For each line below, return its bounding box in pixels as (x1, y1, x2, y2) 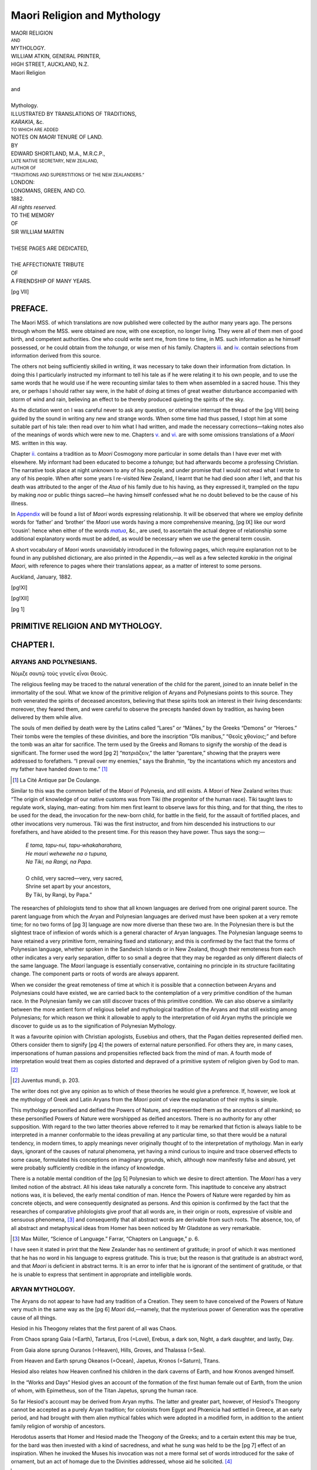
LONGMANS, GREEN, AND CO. (11, 187, 86, 194)
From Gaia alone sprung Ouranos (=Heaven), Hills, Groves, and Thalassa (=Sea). (11, 1347, 206, 1354)
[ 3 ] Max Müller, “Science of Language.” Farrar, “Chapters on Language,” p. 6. (12, 1235, 200, 1242)
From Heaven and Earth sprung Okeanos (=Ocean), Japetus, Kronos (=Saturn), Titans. (11, 1357, 220, 1364)
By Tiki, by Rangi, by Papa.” (25, 891, 92, 898)
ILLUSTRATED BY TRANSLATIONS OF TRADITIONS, (11, 110, 137, 117)
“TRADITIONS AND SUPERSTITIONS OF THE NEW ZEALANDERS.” (11, 172, 144, 178)
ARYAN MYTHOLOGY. (11, 1285, 76, 1294)
